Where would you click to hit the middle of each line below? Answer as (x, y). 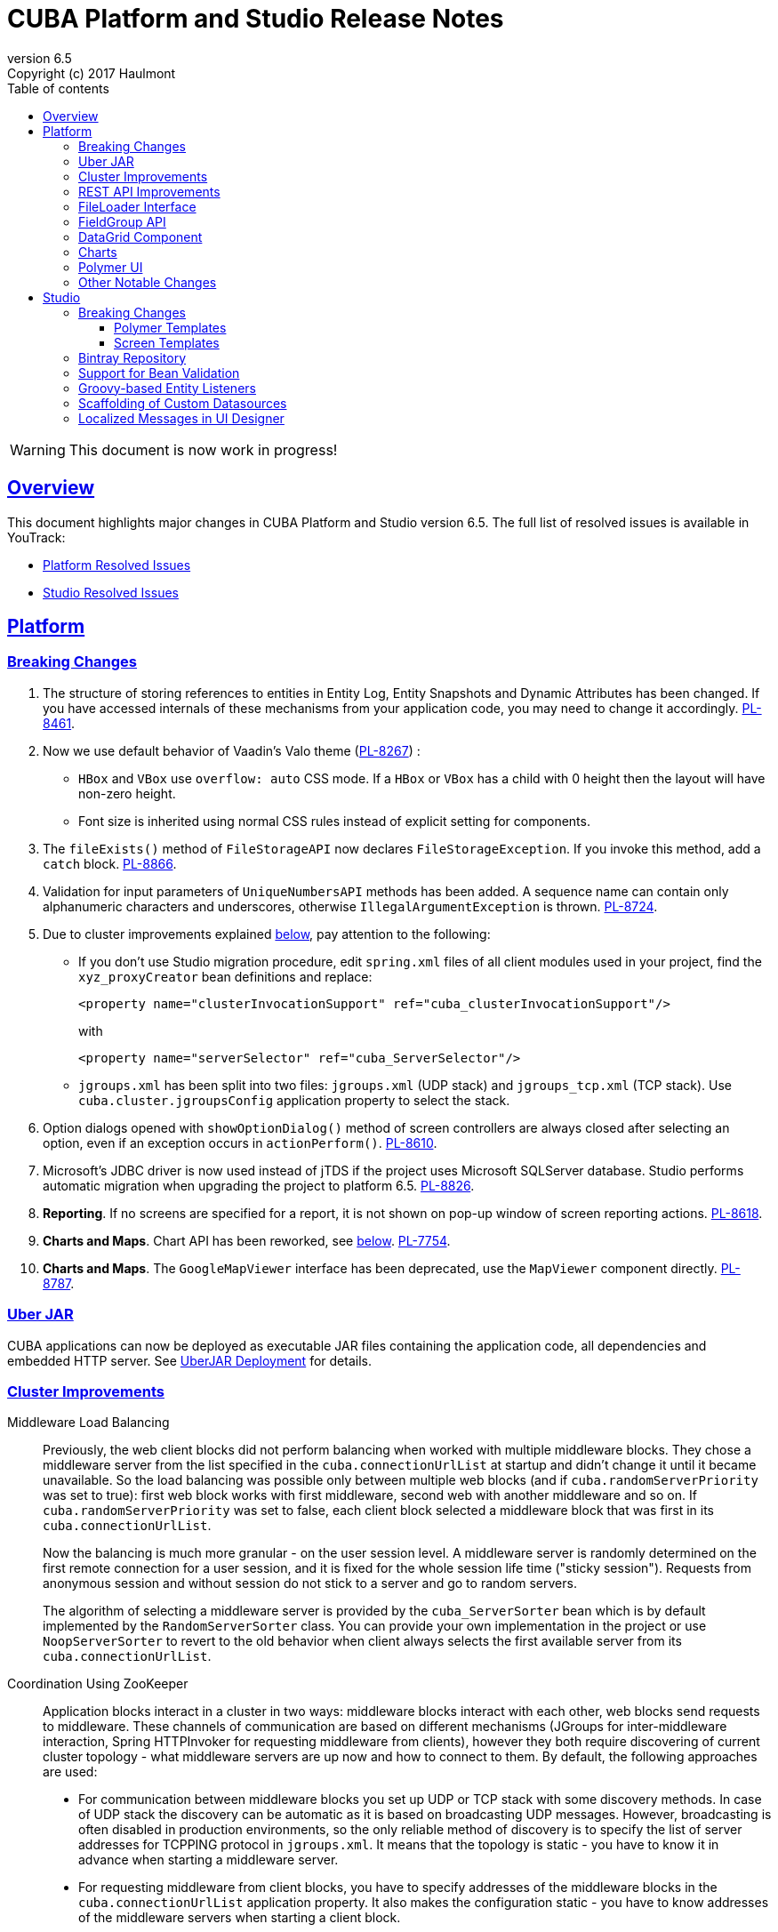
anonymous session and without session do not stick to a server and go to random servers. (310, 1583)
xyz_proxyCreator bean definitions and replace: (225, 976)
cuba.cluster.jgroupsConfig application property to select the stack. (294, 1100)
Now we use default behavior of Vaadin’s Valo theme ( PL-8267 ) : (232, 750)
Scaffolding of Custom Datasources (183, 403)
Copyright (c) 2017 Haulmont (92, 73)
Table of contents (58, 88)
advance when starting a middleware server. (209, 1860)
